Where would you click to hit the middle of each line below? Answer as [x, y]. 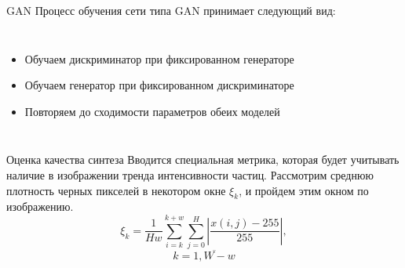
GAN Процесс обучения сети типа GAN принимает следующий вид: [171, 10]
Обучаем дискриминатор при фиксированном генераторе [159, 58]
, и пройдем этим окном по [304, 190]
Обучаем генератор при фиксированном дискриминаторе [159, 85]
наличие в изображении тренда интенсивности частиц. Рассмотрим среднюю [190, 174]
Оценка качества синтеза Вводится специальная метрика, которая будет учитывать [203, 159]
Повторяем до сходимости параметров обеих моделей [152, 111]
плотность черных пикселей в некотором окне [116, 190]
